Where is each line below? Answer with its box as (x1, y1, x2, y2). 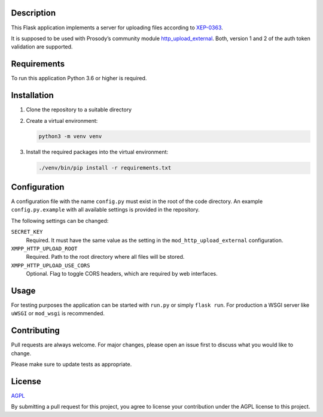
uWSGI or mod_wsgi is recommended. (11, 310, 105, 317)
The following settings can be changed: (11, 217, 109, 224)
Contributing (11, 325, 60, 336)
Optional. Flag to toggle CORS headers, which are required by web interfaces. (26, 270, 218, 277)
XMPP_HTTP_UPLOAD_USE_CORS (11, 262, 90, 269)
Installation (11, 90, 54, 101)
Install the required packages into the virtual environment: (26, 149, 169, 156)
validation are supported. (11, 43, 73, 50)
